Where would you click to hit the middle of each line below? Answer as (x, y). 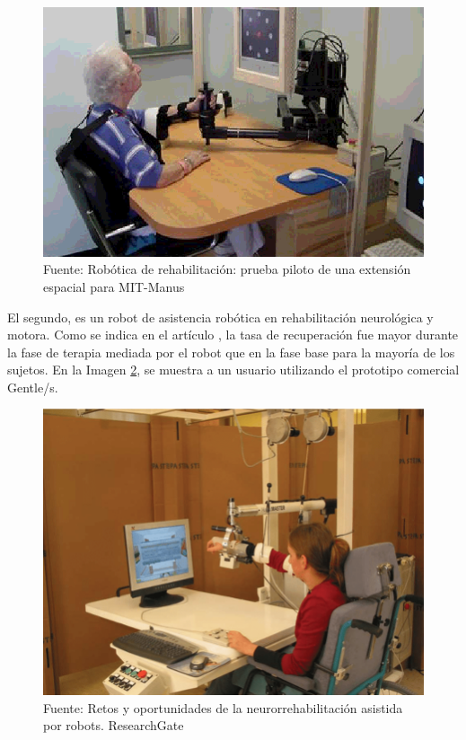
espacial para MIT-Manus (114, 286)
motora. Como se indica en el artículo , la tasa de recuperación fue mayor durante (233, 335)
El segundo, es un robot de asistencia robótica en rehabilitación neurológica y (220, 317)
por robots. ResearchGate (114, 725)
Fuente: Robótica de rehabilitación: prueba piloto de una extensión (227, 269)
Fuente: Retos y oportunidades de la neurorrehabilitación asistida (223, 707)
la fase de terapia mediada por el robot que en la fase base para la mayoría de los (231, 352)
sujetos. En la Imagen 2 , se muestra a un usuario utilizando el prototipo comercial (233, 370)
